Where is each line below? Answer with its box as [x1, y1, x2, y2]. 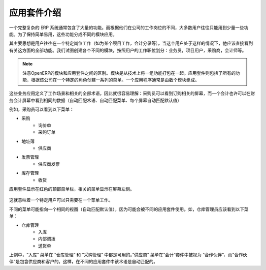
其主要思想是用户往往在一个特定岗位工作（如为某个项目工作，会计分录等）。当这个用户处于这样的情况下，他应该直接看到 [9, 40, 253, 46]
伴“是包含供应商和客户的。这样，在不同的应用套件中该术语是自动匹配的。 [9, 259, 158, 265]
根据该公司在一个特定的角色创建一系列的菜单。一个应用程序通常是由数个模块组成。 [31, 77, 199, 83]
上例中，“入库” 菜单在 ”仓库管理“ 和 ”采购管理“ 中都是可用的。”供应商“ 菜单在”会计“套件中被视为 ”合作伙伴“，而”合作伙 [9, 252, 247, 258]
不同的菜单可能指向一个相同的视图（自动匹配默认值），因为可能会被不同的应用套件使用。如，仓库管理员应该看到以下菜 [9, 206, 249, 212]
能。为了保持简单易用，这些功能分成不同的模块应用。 [9, 31, 117, 37]
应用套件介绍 [9, 7, 62, 18]
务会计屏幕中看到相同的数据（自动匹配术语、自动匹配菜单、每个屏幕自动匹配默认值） [9, 97, 182, 103]
